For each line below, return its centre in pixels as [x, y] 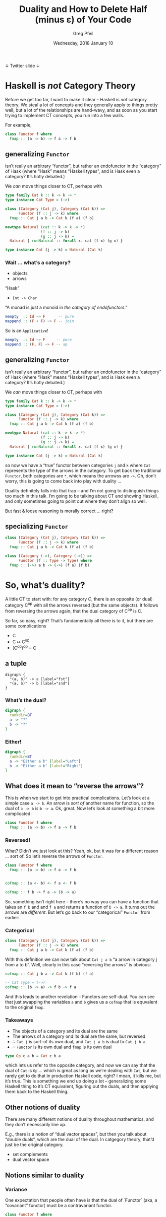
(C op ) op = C [24, 647]
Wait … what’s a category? [38, 263]
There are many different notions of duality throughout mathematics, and [80, 1119]
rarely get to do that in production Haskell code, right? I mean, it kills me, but [83, 1076]
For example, [19, 125]
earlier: [12, 917]
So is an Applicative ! [27, 331]
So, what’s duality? [45, 585]
